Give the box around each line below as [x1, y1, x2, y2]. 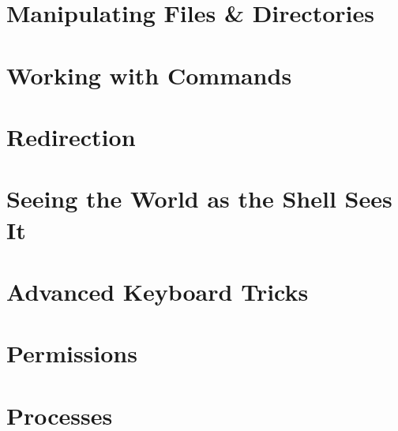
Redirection [6, 120, 136, 152]
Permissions [6, 337, 137, 369]
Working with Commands [6, 58, 292, 91]
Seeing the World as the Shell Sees [6, 182, 392, 215]
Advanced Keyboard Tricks [6, 275, 309, 307]
